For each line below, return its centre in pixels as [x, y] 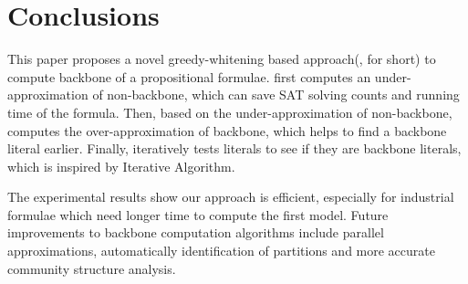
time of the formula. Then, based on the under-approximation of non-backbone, [230, 112]
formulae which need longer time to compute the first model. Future [198, 214]
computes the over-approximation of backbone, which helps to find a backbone [227, 130]
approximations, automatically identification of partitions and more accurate [221, 251]
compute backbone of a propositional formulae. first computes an [189, 76]
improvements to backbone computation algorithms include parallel [196, 232]
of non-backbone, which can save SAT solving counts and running [276, 95]
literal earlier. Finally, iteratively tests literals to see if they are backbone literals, [234, 148]
